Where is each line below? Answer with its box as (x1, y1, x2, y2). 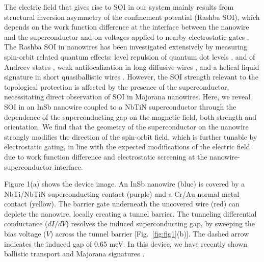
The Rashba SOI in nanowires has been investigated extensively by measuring (4, 41, 248, 52)
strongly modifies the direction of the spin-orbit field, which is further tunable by (4, 131, 257, 142)
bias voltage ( (4, 228, 46, 239)
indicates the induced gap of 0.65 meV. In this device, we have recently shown (4, 238, 248, 249)
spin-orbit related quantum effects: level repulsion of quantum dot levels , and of (4, 51, 255, 62)
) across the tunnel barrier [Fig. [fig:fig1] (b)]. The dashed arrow (50, 228, 249, 239)
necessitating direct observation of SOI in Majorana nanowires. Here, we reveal (4, 91, 251, 102)
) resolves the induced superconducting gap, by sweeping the (66, 218, 255, 229)
